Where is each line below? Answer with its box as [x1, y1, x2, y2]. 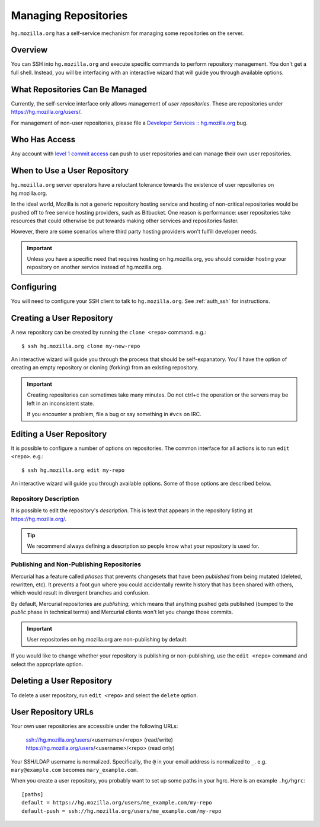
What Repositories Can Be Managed [11, 84, 148, 94]
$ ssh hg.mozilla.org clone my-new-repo [21, 343, 140, 349]
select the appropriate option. [11, 660, 84, 668]
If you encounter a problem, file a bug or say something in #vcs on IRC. [27, 411, 201, 418]
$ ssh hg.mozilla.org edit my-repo [21, 467, 125, 474]
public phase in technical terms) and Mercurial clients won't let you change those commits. [11, 608, 233, 616]
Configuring [11, 282, 57, 292]
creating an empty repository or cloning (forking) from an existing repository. [11, 364, 199, 371]
